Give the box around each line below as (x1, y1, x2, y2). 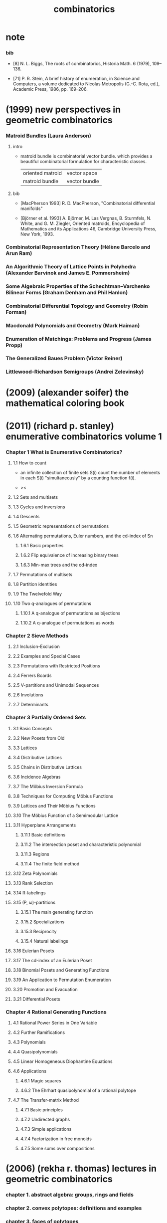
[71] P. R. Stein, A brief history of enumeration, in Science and (12, 76, 140, 82)
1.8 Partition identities (12, 581, 57, 587)
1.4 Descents (12, 514, 40, 520)
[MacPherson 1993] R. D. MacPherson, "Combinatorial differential (20, 200, 155, 206)
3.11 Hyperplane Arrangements (12, 822, 76, 828)
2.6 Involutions (12, 692, 44, 698)
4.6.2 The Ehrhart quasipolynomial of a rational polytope (20, 1087, 136, 1093)
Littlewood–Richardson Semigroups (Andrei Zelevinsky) (5, 368, 144, 375)
